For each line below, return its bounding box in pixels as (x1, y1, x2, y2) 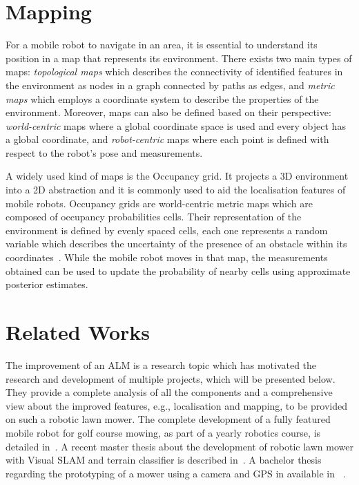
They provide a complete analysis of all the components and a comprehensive (6, 385, 333, 399)
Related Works (6, 318, 151, 345)
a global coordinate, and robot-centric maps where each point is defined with (6, 132, 329, 146)
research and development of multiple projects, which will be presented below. (6, 371, 336, 386)
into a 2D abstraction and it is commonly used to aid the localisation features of (6, 182, 346, 197)
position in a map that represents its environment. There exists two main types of (6, 50, 352, 65)
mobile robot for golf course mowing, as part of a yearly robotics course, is (6, 425, 321, 439)
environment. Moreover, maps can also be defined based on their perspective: (6, 105, 331, 120)
